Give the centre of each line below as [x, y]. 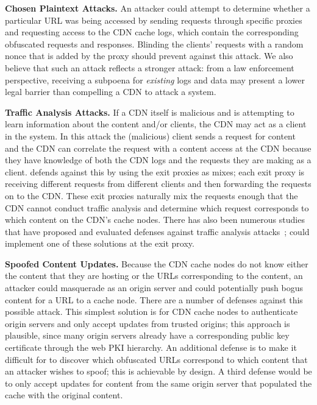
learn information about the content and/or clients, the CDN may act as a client [156, 124]
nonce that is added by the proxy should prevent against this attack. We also [149, 56]
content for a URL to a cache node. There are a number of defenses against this [154, 299]
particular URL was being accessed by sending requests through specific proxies [154, 20]
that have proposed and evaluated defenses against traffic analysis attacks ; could [157, 231]
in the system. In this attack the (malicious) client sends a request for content [150, 136]
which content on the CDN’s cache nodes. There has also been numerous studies [155, 220]
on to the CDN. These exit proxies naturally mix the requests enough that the [151, 195]
